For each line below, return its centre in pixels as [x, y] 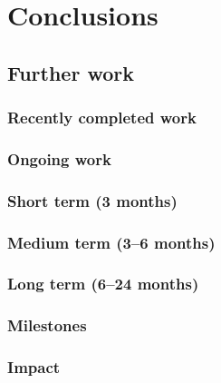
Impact [34, 367]
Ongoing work [59, 158]
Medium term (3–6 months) [111, 242]
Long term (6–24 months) [103, 284]
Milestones [47, 325]
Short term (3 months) [92, 200]
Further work [71, 72]
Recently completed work [102, 118]
